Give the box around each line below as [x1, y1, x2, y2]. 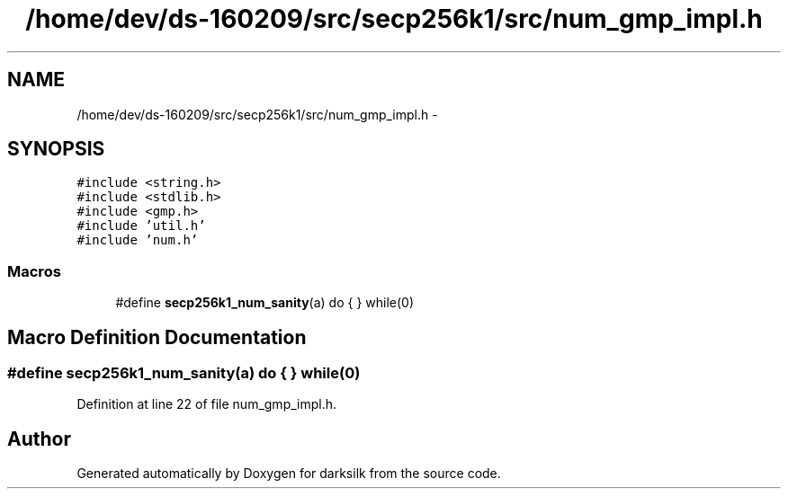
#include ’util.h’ [76, 218, 206, 234]
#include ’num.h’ [76, 233, 199, 248]
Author [7, 427, 71, 450]
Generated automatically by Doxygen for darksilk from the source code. [76, 465, 501, 482]
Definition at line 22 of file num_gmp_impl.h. [76, 396, 337, 412]
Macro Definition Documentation [7, 325, 307, 349]
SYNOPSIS [7, 137, 105, 161]
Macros [7, 261, 61, 280]
